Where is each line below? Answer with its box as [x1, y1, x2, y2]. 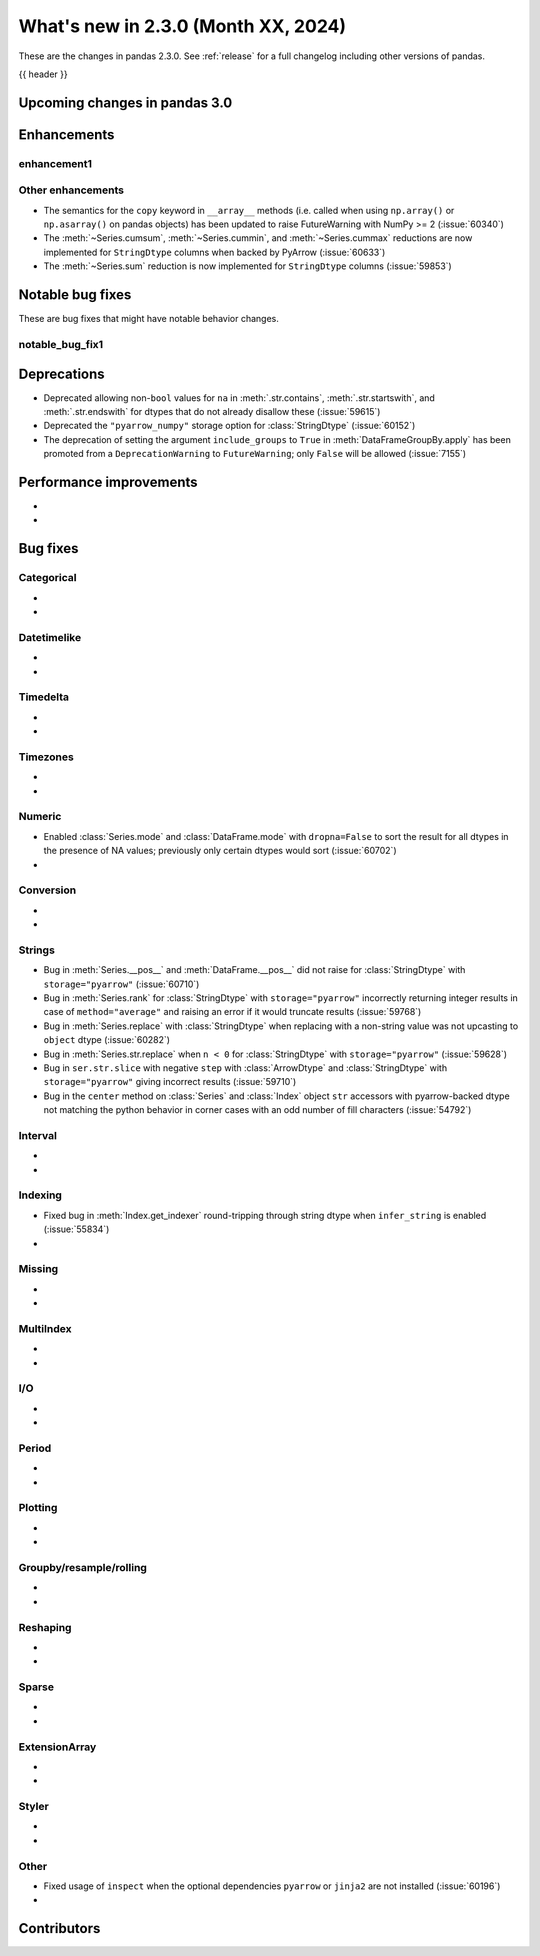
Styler [18, 1800, 49, 1814]
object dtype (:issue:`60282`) [43, 1034, 170, 1046]
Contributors [18, 1920, 101, 1937]
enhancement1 [18, 156, 93, 170]
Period [18, 1441, 52, 1455]
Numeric [18, 810, 62, 824]
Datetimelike [18, 630, 82, 644]
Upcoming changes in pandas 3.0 [18, 94, 233, 111]
